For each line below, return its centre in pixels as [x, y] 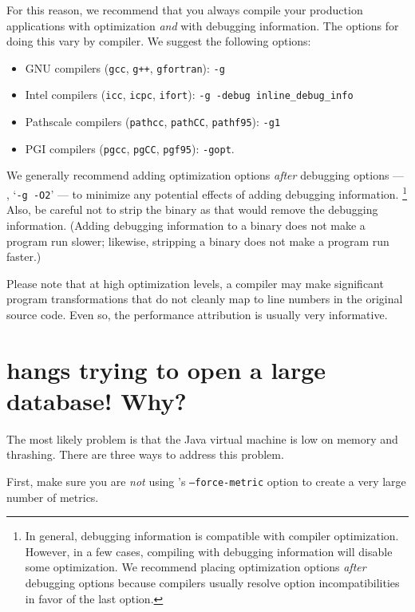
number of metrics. [53, 497]
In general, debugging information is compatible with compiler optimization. [212, 536]
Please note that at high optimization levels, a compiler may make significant [195, 283]
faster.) [24, 257]
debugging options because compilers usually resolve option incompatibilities [212, 582]
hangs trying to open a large [166, 369]
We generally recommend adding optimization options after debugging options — [206, 175]
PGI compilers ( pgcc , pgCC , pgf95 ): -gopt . [130, 148]
